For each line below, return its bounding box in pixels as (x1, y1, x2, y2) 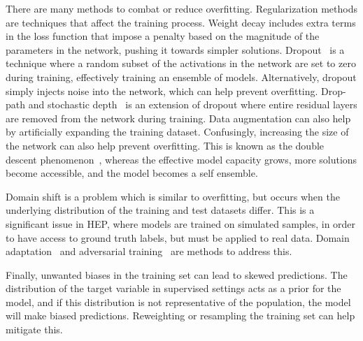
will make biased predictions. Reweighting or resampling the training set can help (6, 308, 355, 323)
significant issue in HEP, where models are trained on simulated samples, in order (6, 216, 356, 231)
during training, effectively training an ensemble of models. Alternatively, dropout (6, 69, 357, 84)
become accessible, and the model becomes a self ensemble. (6, 166, 258, 180)
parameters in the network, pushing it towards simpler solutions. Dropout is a (6, 42, 345, 57)
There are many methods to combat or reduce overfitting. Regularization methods (6, 1, 358, 15)
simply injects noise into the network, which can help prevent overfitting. (6, 83, 318, 98)
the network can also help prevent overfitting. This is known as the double (6, 138, 325, 152)
